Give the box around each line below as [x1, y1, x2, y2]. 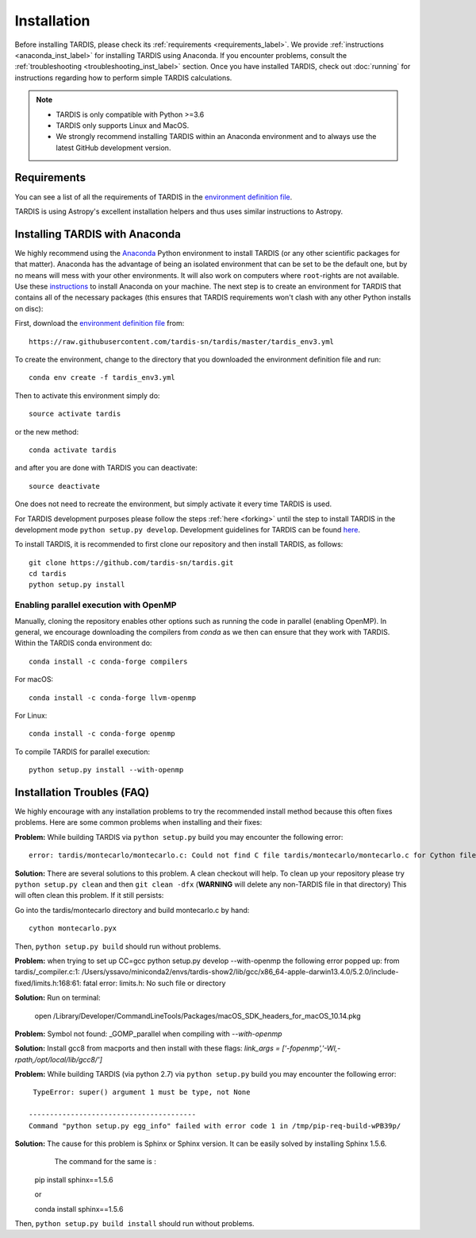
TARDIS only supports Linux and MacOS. [56, 120, 190, 130]
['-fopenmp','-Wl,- [282, 1043, 341, 1053]
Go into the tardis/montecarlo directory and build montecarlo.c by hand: [14, 905, 250, 915]
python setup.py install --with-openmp [29, 765, 184, 775]
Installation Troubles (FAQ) [14, 785, 150, 799]
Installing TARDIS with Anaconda [14, 227, 182, 241]
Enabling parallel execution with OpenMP [14, 600, 177, 611]
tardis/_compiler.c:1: [14, 967, 80, 977]
